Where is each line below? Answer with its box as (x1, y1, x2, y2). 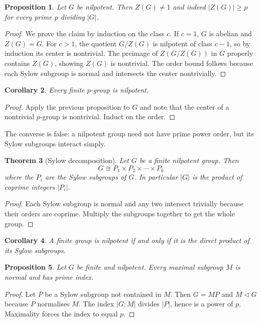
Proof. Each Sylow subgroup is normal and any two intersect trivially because (5, 198, 243, 209)
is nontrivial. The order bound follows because (110, 57, 253, 68)
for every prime (5, 11, 52, 22)
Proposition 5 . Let (5, 262, 66, 272)
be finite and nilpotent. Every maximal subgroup (76, 262, 223, 272)
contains (5, 57, 30, 68)
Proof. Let (5, 288, 36, 299)
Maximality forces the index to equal (5, 308, 118, 318)
